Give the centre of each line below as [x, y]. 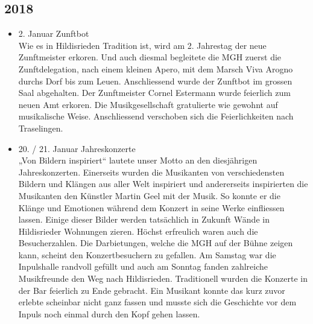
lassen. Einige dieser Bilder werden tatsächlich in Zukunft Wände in [144, 219]
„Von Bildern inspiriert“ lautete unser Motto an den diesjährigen [138, 160]
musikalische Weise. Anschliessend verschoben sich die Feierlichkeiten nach [156, 116]
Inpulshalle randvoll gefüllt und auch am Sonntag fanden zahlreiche [143, 266]
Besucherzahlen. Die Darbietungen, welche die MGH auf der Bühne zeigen [156, 243]
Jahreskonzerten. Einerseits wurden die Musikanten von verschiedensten [151, 172]
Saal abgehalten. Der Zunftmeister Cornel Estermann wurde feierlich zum [154, 93]
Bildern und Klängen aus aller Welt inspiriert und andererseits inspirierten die [163, 184]
